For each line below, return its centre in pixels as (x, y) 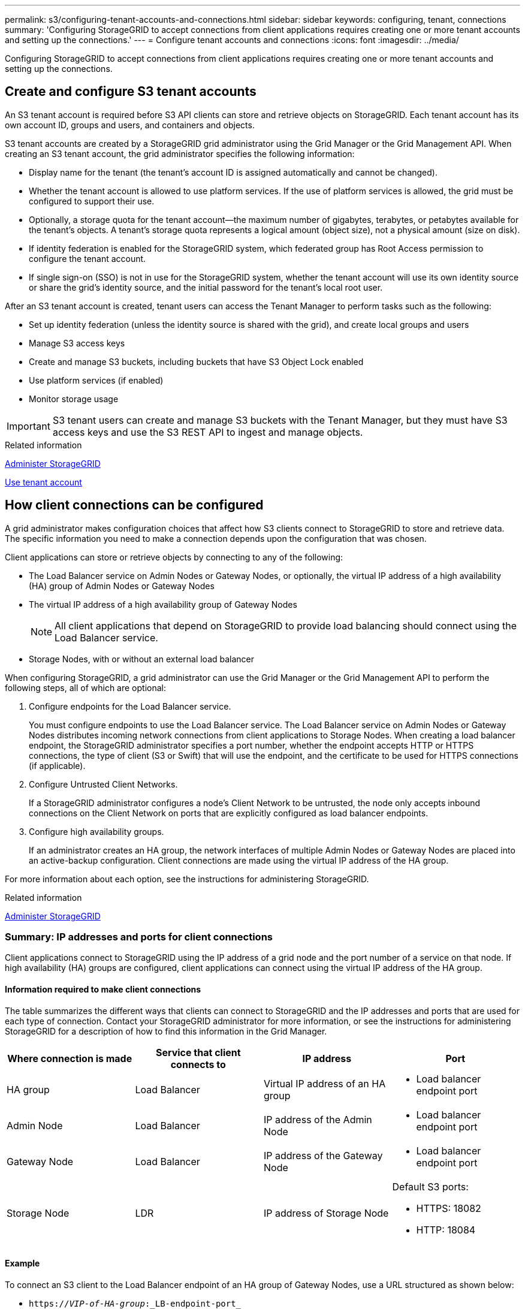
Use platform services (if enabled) (96, 380)
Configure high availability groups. (96, 831)
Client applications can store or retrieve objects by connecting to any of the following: (174, 557)
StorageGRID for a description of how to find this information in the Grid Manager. (166, 1031)
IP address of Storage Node (326, 1213)
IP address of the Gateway (323, 1155)
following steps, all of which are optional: (85, 687)
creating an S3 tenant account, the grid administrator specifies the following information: (180, 153)
